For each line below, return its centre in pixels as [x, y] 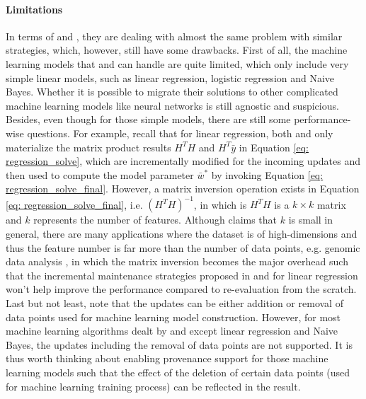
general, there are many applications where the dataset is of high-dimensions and [182, 234]
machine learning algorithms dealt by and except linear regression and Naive [172, 331]
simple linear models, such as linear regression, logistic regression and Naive [170, 77]
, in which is [220, 204]
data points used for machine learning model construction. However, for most [173, 317]
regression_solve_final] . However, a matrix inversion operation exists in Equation [183, 189]
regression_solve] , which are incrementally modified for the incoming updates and [183, 161]
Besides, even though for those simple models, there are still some [148, 119]
